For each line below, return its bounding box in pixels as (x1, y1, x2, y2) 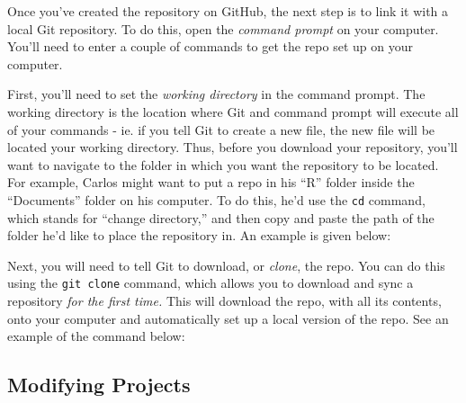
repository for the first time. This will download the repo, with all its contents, (7, 291, 442, 310)
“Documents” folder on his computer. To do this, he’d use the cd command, (7, 190, 426, 209)
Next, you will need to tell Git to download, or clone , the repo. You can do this (7, 255, 445, 274)
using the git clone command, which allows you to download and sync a (7, 273, 414, 292)
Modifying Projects (7, 371, 191, 399)
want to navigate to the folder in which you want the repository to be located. (7, 155, 439, 174)
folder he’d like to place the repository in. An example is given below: (7, 226, 391, 245)
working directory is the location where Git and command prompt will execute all (7, 102, 459, 121)
